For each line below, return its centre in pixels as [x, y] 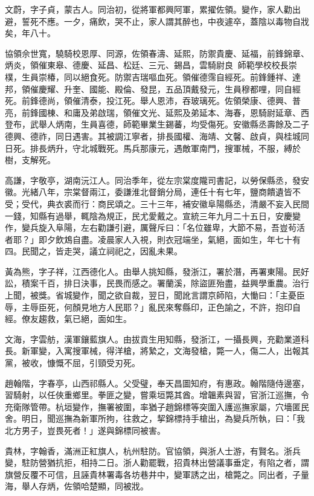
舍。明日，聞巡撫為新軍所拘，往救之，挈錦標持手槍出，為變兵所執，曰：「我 [155, 418]
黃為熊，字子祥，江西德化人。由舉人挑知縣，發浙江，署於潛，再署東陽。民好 [157, 271]
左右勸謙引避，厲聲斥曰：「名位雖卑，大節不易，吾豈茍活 [193, 227]
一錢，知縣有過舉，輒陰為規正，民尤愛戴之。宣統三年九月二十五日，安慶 [149, 215]
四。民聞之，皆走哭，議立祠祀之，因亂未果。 [94, 251]
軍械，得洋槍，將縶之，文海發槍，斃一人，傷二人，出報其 [195, 351]
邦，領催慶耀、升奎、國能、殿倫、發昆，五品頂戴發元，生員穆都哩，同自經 [153, 89]
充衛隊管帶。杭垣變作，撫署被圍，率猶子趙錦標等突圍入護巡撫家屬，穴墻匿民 [157, 406]
